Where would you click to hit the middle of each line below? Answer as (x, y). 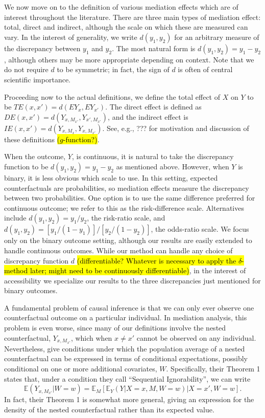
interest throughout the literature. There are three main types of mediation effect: (132, 17)
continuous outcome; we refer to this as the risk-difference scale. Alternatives (124, 207)
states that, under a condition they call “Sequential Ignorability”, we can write (127, 378)
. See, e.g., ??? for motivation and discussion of (176, 128)
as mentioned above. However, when (173, 166)
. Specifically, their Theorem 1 (213, 368)
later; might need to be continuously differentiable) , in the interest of (138, 270)
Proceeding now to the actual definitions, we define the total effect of (112, 96)
